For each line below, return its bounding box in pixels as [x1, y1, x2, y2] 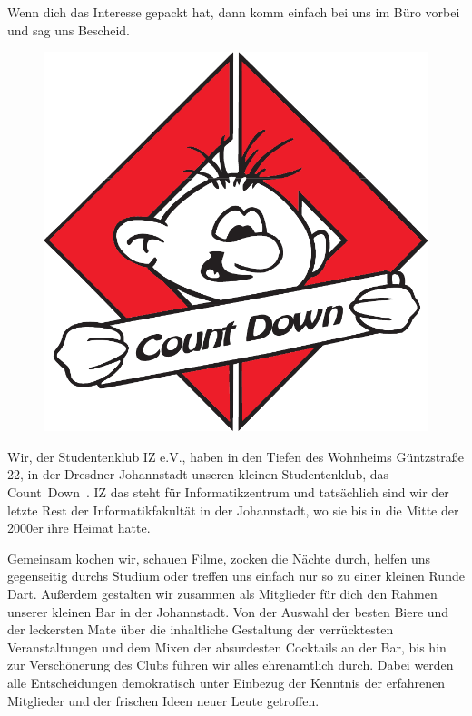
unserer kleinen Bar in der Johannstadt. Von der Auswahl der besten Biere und [7, 602, 449, 621]
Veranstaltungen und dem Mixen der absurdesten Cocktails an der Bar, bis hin [7, 637, 447, 656]
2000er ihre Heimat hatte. [7, 518, 151, 537]
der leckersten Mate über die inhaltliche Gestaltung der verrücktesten [7, 620, 394, 639]
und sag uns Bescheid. [7, 20, 130, 39]
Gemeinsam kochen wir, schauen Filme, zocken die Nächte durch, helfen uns [7, 548, 431, 567]
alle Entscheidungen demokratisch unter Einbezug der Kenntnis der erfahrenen [7, 672, 445, 691]
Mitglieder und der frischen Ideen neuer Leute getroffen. [7, 691, 320, 710]
